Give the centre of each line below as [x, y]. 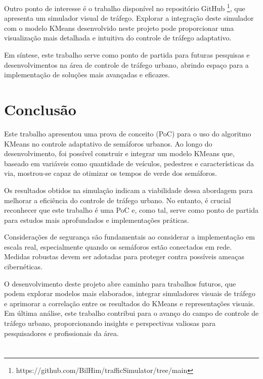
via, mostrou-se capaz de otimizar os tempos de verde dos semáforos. [111, 173]
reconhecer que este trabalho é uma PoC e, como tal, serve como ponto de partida [131, 210]
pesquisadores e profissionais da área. [61, 333]
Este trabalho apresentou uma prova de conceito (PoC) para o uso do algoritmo [128, 133]
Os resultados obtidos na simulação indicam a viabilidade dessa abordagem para [128, 190]
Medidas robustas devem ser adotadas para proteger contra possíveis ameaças [124, 256]
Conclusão [40, 109]
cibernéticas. [23, 267]
